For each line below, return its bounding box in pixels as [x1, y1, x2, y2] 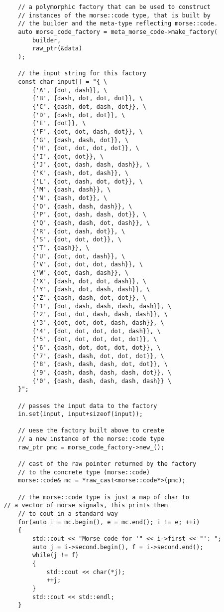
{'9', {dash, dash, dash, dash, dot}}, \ [32, 369, 172, 376]
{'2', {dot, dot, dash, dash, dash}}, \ [32, 311, 168, 318]
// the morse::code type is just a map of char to [18, 493, 189, 501]
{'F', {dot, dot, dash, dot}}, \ [32, 128, 143, 135]
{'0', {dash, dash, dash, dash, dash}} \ [32, 377, 172, 385]
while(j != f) [32, 552, 79, 559]
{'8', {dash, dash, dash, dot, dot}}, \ [32, 361, 168, 368]
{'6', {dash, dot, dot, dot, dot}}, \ [32, 344, 161, 351]
